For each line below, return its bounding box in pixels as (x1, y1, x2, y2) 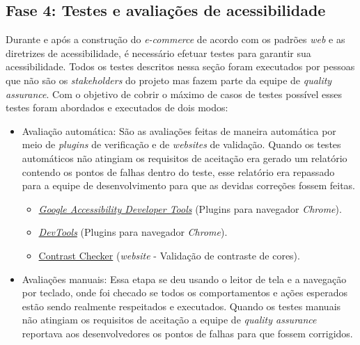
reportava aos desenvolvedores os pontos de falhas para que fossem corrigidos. (22, 326, 353, 340)
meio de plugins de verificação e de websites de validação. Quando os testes (22, 137, 341, 152)
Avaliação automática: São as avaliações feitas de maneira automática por (22, 123, 336, 138)
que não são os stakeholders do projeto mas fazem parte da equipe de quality (6, 72, 332, 87)
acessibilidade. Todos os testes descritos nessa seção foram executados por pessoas (6, 59, 355, 74)
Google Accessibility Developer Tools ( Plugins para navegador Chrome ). (38, 201, 342, 216)
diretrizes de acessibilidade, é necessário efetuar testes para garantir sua (6, 45, 311, 60)
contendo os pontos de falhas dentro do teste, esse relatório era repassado (22, 164, 335, 179)
